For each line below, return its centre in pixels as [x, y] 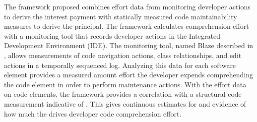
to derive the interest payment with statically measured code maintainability [121, 16]
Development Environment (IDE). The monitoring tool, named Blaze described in [129, 45]
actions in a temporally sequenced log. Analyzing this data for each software [120, 65]
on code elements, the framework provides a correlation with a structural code [123, 94]
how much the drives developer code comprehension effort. [93, 113]
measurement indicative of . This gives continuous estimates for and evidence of [125, 103]
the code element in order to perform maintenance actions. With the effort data [125, 84]
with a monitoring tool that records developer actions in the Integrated [112, 35]
